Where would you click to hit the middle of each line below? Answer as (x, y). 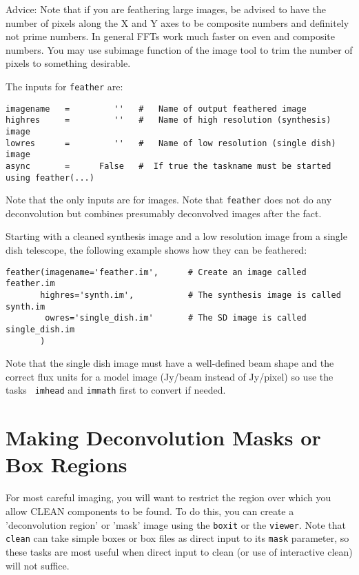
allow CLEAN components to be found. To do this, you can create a (150, 511)
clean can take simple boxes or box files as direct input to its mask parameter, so (177, 538)
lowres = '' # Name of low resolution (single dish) (171, 143)
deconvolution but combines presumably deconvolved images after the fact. (164, 213)
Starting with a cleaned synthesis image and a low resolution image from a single (176, 236)
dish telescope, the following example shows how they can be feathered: (156, 250)
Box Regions (66, 464)
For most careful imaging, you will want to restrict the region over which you (168, 497)
